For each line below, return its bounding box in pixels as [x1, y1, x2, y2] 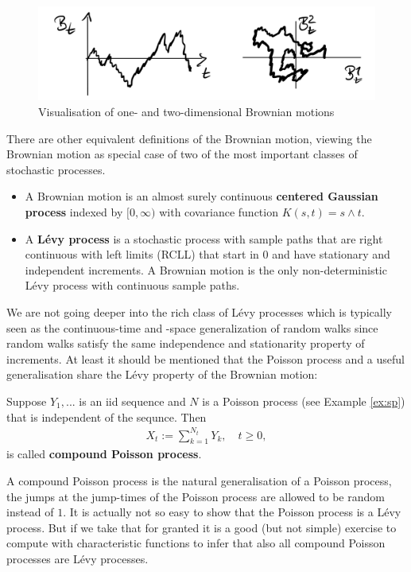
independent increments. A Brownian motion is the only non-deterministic [25, 261, 387, 278]
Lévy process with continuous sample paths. [25, 277, 240, 294]
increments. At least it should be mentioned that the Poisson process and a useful [6, 350, 405, 367]
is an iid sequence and [79, 392, 186, 409]
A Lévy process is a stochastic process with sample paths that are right [25, 230, 383, 247]
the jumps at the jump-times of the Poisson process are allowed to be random [6, 488, 385, 504]
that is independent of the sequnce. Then [6, 408, 207, 425]
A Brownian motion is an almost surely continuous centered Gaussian [25, 188, 378, 204]
